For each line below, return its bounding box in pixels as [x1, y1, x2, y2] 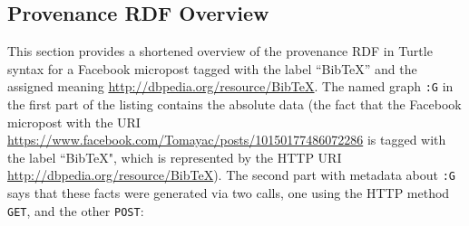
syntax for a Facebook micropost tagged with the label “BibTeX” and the [7, 59, 417, 78]
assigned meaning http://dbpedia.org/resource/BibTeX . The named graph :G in [7, 77, 454, 96]
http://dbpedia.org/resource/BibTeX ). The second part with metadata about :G [7, 165, 455, 184]
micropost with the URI [7, 112, 141, 131]
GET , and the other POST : [7, 201, 144, 220]
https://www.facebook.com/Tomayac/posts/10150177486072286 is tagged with [7, 130, 446, 149]
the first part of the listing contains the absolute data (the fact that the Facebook [7, 95, 462, 114]
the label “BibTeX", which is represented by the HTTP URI [7, 147, 342, 166]
